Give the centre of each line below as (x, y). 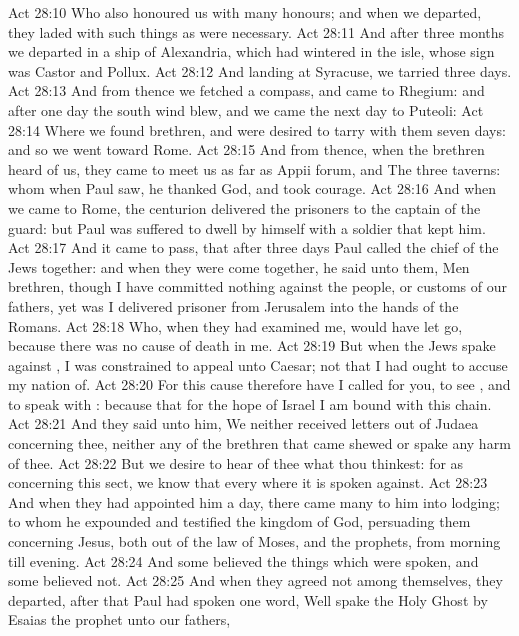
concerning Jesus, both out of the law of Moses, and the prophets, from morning (254, 541)
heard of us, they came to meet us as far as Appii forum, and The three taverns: (254, 168)
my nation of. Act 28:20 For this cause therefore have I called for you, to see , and (259, 384)
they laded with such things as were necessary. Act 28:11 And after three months (256, 31)
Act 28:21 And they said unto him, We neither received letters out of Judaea (243, 423)
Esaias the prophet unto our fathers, (119, 619)
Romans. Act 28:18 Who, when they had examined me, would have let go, (235, 325)
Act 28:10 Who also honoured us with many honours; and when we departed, (245, 12)
